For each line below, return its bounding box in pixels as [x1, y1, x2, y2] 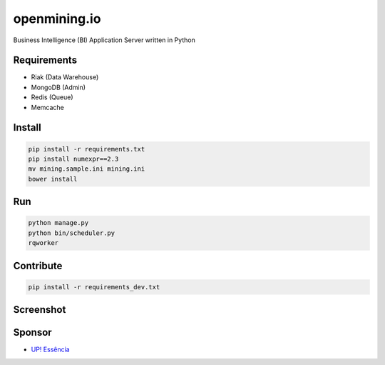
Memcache [31, 103, 64, 111]
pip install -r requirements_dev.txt [28, 283, 160, 291]
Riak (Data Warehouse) [31, 73, 99, 81]
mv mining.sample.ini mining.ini [28, 165, 145, 173]
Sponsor [13, 326, 53, 339]
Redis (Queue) [31, 93, 74, 101]
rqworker [28, 239, 59, 247]
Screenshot [13, 304, 66, 316]
